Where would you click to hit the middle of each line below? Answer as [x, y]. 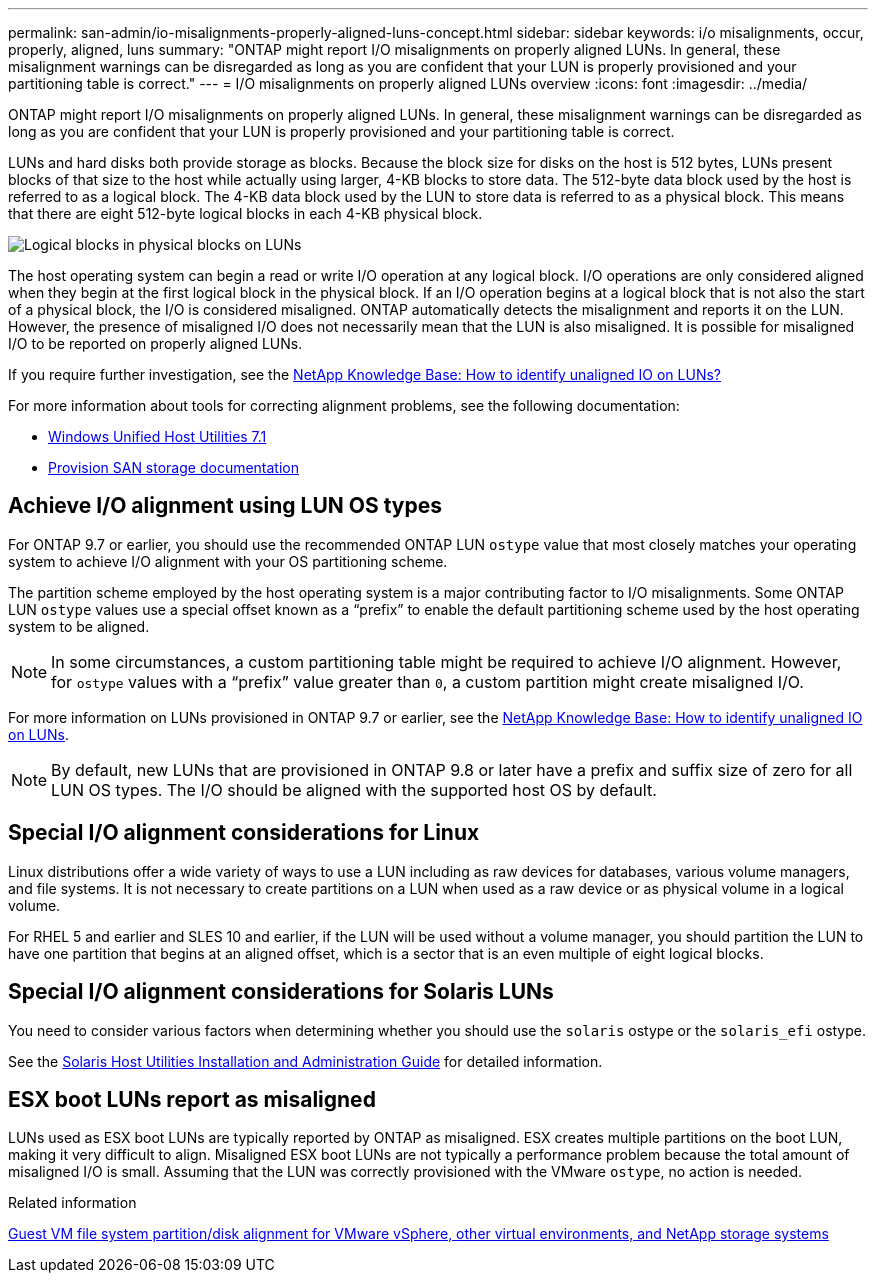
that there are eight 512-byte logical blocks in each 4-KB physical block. [245, 213]
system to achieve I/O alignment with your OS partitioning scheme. [228, 561]
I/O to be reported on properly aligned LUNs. [155, 343]
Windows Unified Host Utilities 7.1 [157, 436]
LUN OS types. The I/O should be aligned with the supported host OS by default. [354, 789]
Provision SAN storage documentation [174, 467]
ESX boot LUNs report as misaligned [192, 1099]
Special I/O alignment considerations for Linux [244, 833]
